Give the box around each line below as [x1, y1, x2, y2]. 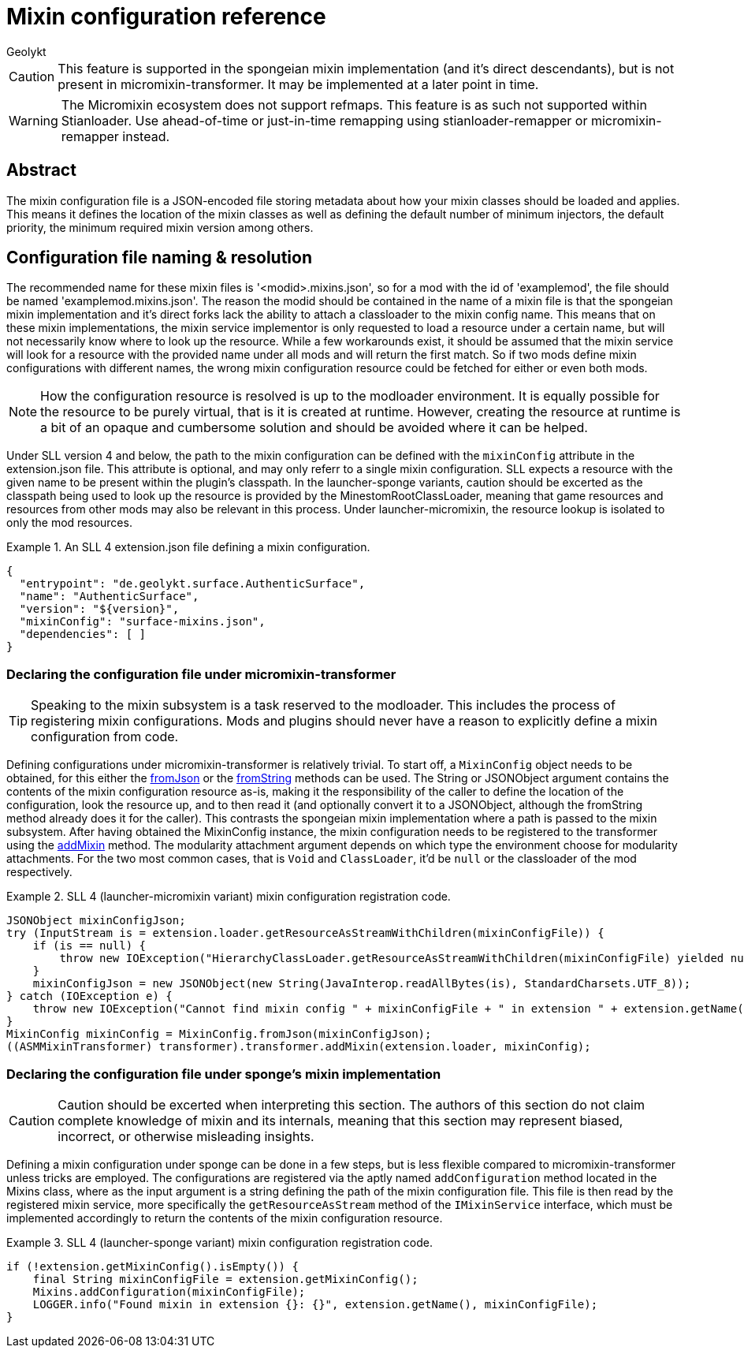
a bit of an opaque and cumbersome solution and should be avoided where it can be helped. [40, 420, 588, 436]
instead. [122, 128, 170, 144]
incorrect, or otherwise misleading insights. [58, 1128, 314, 1144]
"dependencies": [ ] [19, 628, 147, 641]
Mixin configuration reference [6, 3, 326, 30]
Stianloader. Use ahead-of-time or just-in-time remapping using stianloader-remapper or [61, 112, 588, 129]
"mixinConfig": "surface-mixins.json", [19, 615, 266, 629]
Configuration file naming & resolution [6, 248, 313, 268]
